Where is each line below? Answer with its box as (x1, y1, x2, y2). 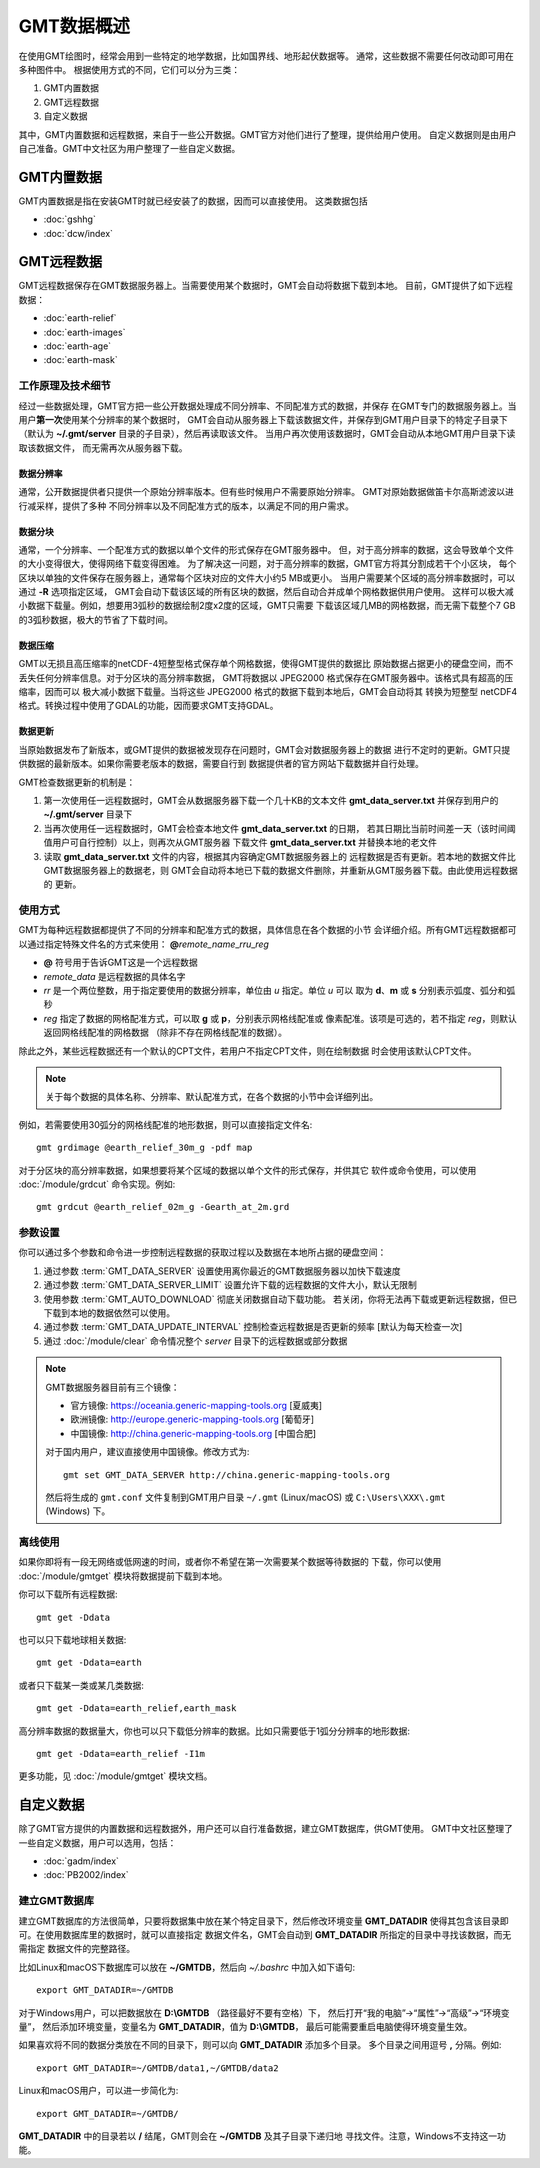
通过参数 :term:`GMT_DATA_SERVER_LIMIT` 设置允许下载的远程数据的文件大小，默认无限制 (43, 1279, 417, 1291)
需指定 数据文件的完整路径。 (18, 1943, 135, 1955)
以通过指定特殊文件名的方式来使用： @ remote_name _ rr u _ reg (18, 938, 270, 950)
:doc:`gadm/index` (43, 1855, 120, 1867)
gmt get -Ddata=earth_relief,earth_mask (36, 1703, 237, 1714)
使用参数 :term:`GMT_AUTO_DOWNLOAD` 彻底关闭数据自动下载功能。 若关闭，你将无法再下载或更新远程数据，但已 (43, 1293, 518, 1305)
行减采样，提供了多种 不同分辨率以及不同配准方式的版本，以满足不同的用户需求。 (18, 500, 354, 512)
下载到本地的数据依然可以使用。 (43, 1307, 175, 1319)
